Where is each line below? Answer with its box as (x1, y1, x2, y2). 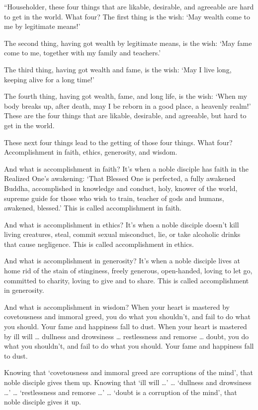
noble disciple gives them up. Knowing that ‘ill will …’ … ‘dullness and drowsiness (4, 377, 252, 387)
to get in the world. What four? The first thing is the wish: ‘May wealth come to (4, 11, 250, 21)
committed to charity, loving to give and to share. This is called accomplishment (4, 275, 249, 285)
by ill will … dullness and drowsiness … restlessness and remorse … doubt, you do (4, 331, 249, 341)
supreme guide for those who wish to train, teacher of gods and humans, (4, 193, 224, 203)
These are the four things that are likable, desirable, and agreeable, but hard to (4, 110, 247, 121)
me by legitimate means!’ (4, 21, 81, 31)
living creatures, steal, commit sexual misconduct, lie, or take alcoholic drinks (4, 229, 241, 239)
